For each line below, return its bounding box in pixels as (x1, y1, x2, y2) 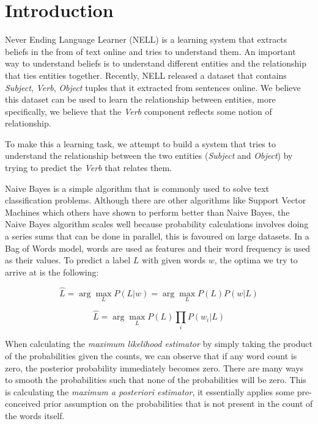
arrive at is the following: (5, 265, 99, 278)
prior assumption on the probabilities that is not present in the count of (43, 397, 313, 410)
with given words (142, 254, 206, 266)
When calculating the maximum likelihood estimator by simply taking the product (5, 337, 312, 350)
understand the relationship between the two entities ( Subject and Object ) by (5, 149, 293, 162)
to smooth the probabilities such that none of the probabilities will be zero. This (5, 373, 306, 386)
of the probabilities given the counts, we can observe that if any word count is (5, 349, 297, 362)
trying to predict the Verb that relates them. (5, 161, 172, 174)
